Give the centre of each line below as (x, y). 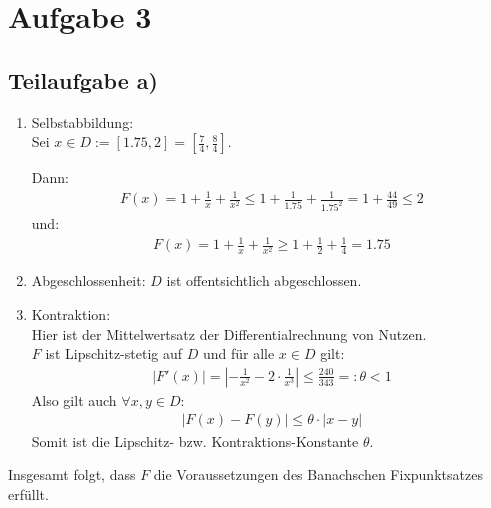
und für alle (238, 353)
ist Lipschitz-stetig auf (114, 353)
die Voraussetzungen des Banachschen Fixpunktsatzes (318, 474)
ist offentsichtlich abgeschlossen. (264, 280)
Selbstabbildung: (82, 121)
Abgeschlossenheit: (88, 280)
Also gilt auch (74, 399)
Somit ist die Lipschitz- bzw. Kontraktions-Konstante (195, 440)
